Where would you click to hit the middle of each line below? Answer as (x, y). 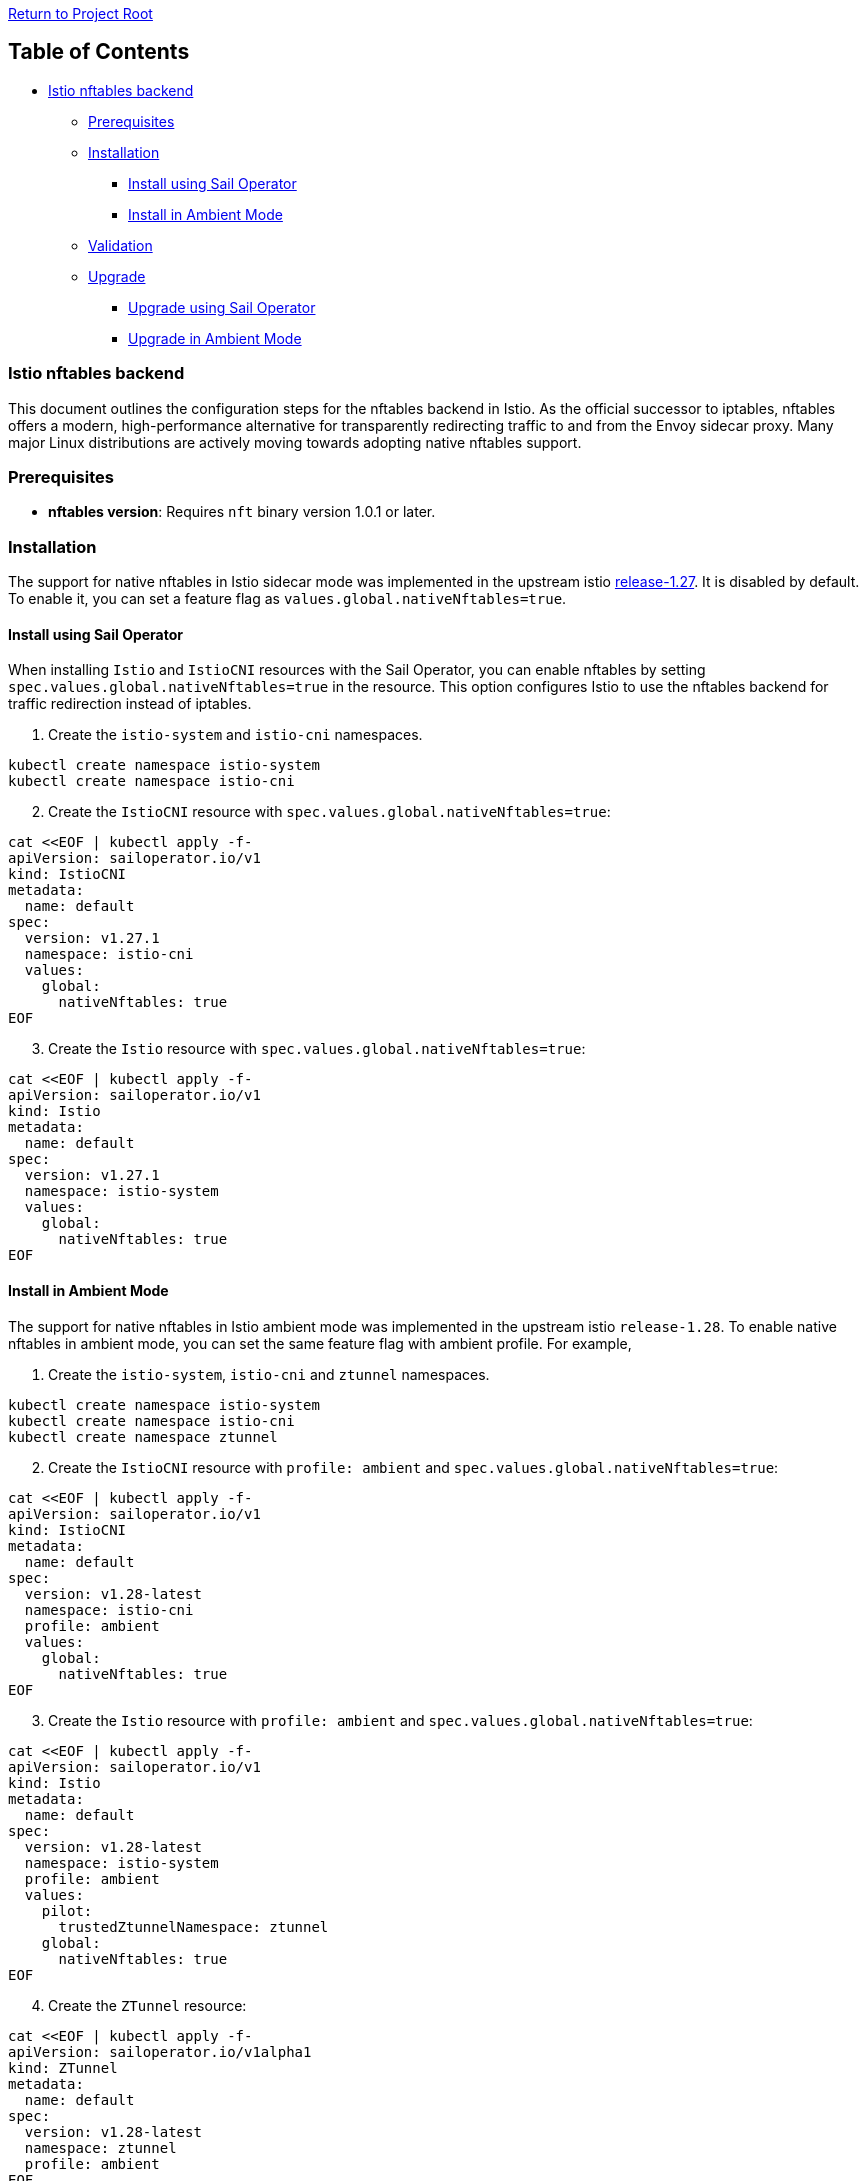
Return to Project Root (80, 13)
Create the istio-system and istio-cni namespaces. (235, 735)
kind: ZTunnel (63, 2067)
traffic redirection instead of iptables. (130, 704)
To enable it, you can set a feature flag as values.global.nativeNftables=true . (287, 599)
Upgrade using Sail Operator (222, 307)
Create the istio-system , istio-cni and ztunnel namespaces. (269, 1374)
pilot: (67, 1910)
